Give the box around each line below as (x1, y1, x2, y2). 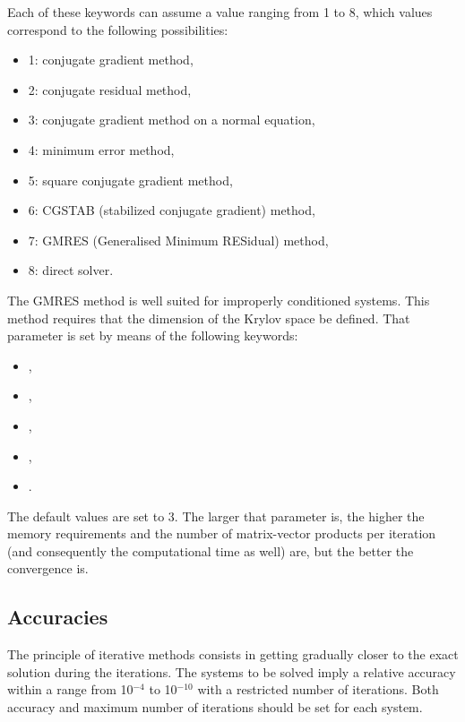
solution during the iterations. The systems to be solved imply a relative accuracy (7, 662, 456, 681)
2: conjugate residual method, (28, 80, 192, 99)
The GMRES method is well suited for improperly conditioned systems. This (7, 290, 430, 309)
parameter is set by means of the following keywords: (7, 326, 298, 345)
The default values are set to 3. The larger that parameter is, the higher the (7, 506, 425, 525)
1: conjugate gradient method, (28, 50, 194, 69)
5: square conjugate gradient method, (28, 170, 233, 189)
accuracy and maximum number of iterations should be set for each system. (7, 698, 423, 717)
